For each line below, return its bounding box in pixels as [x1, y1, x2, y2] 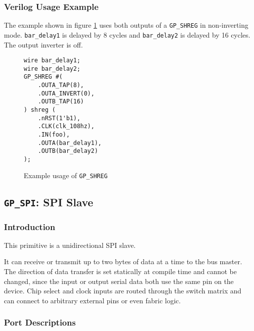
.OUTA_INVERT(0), [38, 90, 95, 97]
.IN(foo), [38, 131, 70, 139]
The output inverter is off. [4, 39, 83, 49]
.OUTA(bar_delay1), [38, 139, 102, 146]
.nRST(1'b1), [38, 114, 81, 122]
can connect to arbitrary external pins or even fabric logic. [4, 295, 181, 305]
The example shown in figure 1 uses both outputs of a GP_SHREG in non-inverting [4, 20, 249, 30]
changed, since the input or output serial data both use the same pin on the [4, 276, 234, 286]
